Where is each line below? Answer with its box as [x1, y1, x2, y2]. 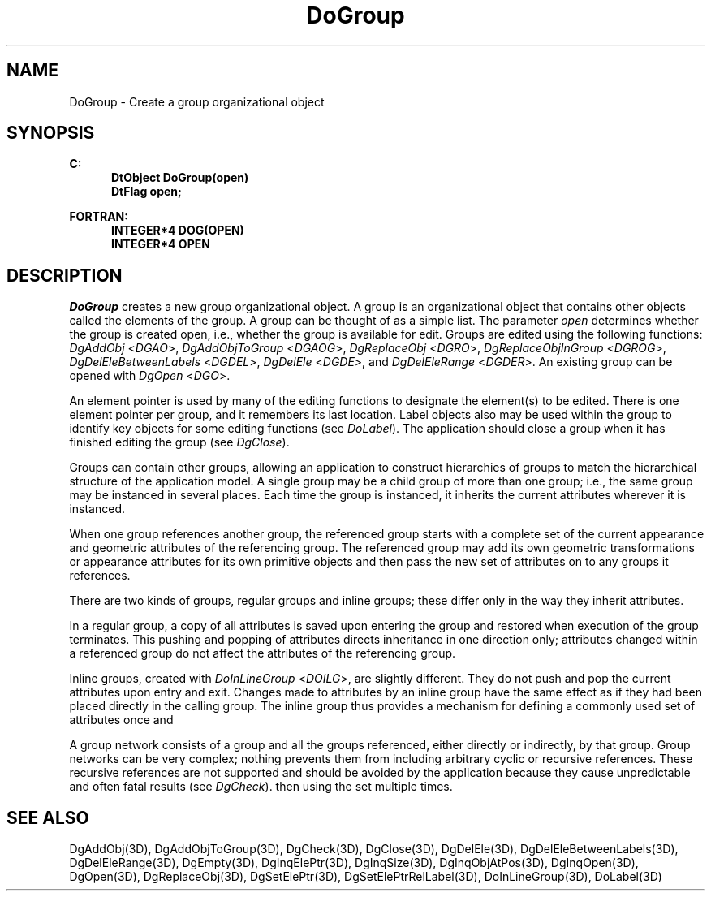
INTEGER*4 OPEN [111, 237, 210, 252]
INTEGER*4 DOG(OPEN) [111, 223, 244, 238]
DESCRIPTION [6, 265, 123, 286]
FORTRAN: [69, 209, 128, 224]
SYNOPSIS [6, 123, 95, 144]
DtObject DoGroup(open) [111, 170, 249, 185]
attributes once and [69, 713, 174, 727]
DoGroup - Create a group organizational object [69, 94, 325, 109]
